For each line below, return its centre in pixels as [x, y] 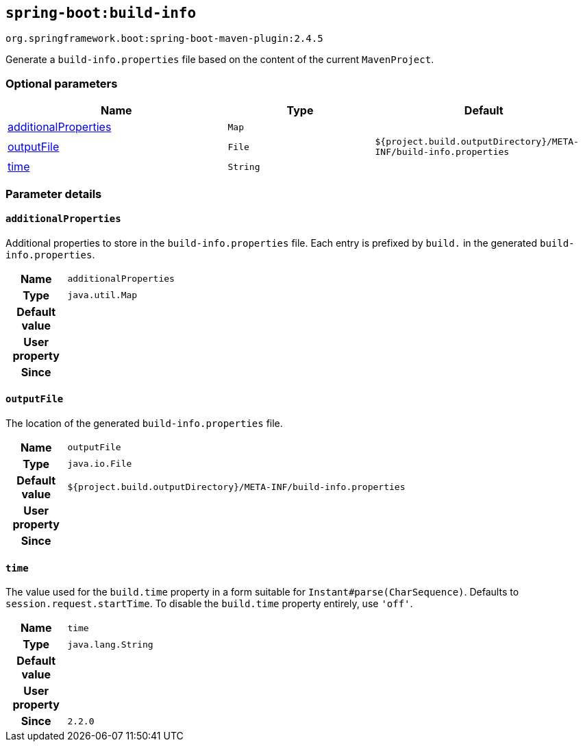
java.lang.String [110, 644]
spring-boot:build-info [101, 13]
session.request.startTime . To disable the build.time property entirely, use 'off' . [209, 604]
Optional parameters [62, 83]
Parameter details [54, 194]
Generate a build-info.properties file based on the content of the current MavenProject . [220, 60]
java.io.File [100, 464]
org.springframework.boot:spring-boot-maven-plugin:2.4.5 [164, 39]
